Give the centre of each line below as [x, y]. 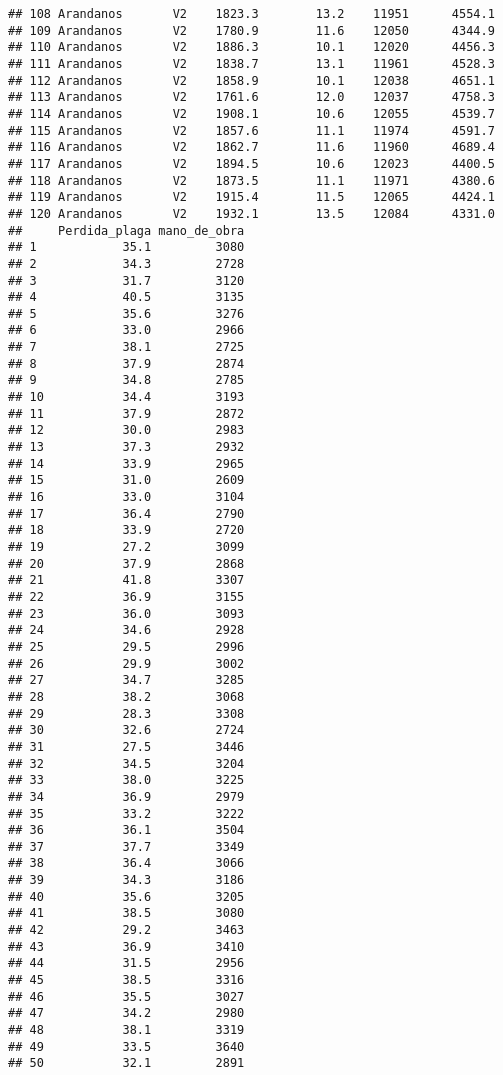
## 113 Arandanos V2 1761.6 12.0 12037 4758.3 [251, 97]
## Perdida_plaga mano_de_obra [126, 230]
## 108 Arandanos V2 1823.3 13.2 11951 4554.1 [251, 14]
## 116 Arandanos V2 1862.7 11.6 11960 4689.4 [251, 147]
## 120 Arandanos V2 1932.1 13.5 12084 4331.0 [251, 213]
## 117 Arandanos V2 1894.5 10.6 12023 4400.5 [251, 163]
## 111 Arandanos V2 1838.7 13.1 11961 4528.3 [251, 63]
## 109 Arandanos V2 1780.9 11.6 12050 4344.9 [251, 30]
